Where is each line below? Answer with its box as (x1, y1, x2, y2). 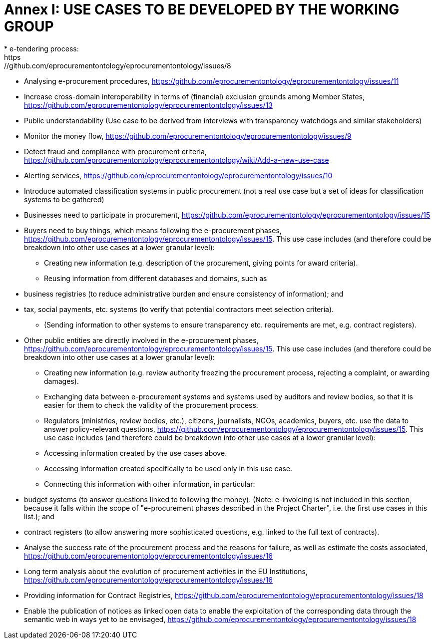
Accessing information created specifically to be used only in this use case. (44, 464, 293, 473)
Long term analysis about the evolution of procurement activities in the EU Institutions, (24, 567, 308, 576)
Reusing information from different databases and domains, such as (44, 274, 267, 283)
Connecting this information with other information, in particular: (44, 479, 255, 488)
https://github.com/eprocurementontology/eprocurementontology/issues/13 (24, 100, 273, 109)
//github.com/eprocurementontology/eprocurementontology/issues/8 (4, 61, 231, 70)
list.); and (24, 512, 54, 521)
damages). (44, 376, 79, 385)
